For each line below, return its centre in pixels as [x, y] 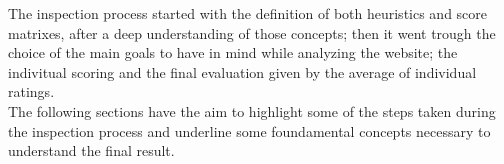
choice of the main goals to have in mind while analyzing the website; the [233, 52]
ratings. [31, 91]
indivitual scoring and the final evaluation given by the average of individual [242, 71]
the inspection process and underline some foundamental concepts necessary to [249, 130]
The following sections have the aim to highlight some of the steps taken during [252, 110]
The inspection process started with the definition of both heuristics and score [248, 13]
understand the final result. [91, 150]
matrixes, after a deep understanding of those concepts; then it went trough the [252, 32]
